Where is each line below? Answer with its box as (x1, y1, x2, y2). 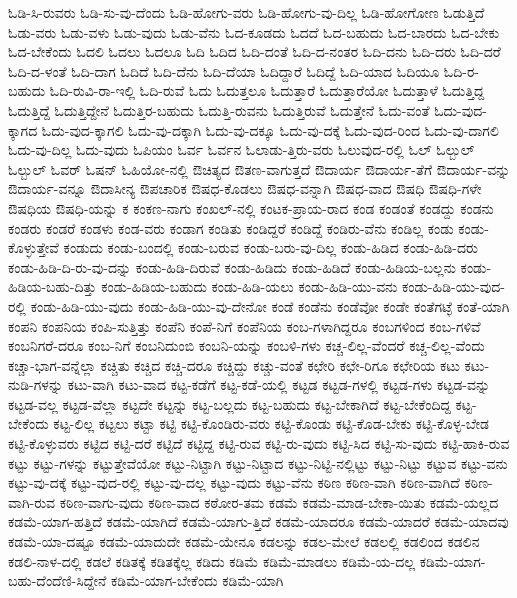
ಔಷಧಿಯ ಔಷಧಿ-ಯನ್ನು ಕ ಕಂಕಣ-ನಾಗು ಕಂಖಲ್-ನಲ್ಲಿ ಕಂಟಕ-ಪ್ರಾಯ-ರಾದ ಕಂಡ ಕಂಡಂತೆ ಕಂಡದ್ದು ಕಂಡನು (8, 197, 494, 218)
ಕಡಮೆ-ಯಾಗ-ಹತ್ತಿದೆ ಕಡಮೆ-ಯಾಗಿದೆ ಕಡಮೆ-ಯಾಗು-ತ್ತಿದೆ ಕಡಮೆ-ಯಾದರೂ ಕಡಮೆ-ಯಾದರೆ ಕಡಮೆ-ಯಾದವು (8, 511, 509, 532)
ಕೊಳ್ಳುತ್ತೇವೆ (8, 237, 59, 258)
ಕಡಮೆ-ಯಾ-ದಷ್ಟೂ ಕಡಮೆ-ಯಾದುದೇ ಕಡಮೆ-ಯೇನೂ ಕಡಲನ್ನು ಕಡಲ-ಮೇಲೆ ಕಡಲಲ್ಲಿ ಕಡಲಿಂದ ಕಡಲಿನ (8, 531, 480, 552)
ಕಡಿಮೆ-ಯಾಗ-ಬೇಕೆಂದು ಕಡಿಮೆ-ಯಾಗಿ (111, 570, 284, 591)
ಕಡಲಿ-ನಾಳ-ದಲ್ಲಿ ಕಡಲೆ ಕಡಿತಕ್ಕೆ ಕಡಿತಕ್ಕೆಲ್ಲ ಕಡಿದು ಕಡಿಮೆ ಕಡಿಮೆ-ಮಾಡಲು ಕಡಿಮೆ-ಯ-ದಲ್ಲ (8, 550, 416, 571)
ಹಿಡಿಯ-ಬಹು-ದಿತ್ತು (8, 276, 97, 297)
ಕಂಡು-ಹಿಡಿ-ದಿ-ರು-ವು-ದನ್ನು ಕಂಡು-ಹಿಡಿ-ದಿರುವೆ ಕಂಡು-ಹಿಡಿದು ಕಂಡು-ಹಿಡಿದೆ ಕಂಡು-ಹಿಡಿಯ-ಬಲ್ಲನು (8, 256, 456, 277)
